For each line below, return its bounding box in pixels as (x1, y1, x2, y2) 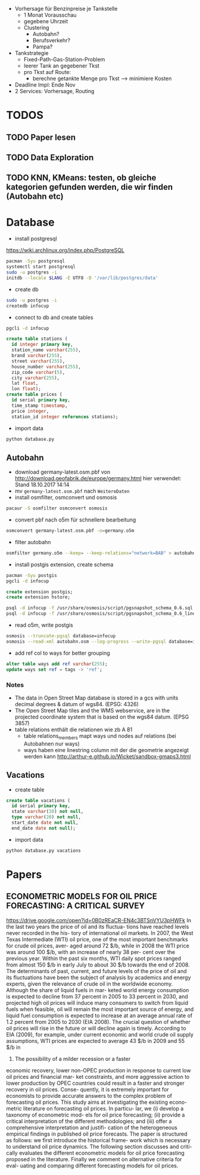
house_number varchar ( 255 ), (11, 364, 82, 370)
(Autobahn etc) (6, 191, 64, 202)
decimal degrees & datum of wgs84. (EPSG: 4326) (14, 700, 139, 707)
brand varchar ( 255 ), (11, 352, 62, 359)
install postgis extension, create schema (14, 561, 114, 568)
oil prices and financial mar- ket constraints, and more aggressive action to (6, 1073, 190, 1080)
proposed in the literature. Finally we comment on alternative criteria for (6, 1155, 183, 1162)
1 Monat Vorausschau (23, 11, 77, 19)
